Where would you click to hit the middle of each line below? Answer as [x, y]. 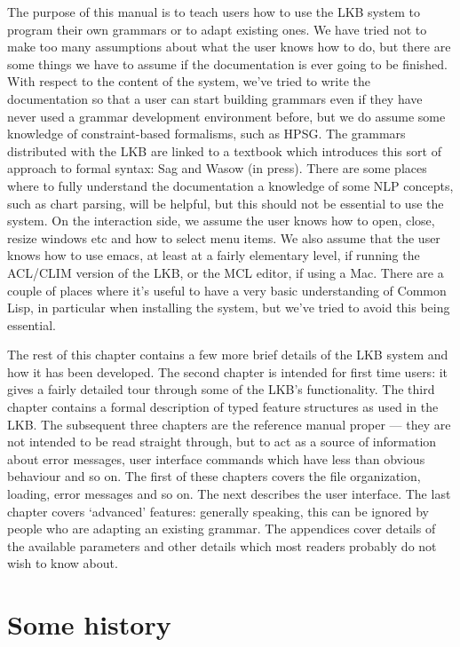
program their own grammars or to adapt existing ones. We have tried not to [217, 29]
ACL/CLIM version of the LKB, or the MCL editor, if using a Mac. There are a [226, 272]
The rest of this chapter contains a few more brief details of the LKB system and [228, 355]
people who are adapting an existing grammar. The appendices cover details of [222, 529]
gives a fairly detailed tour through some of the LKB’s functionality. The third [221, 389]
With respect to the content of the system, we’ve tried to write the [189, 81]
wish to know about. [63, 563]
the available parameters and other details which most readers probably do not [222, 545]
